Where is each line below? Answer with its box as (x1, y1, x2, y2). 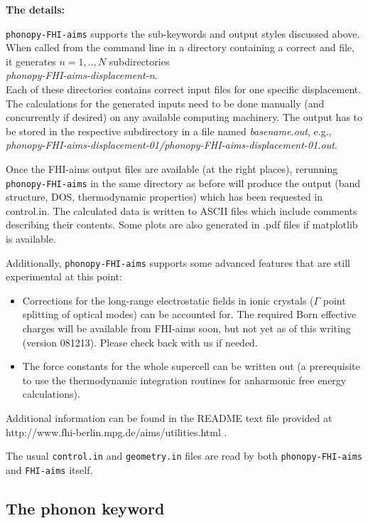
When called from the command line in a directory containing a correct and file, (6, 40, 355, 55)
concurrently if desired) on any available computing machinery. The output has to (6, 110, 363, 125)
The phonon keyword (6, 497, 165, 519)
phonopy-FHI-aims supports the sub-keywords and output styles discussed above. (6, 26, 360, 41)
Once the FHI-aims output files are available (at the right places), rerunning (6, 162, 338, 176)
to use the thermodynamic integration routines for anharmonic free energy (22, 372, 347, 387)
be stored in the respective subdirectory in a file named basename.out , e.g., (6, 123, 332, 138)
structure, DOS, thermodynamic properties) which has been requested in (6, 189, 323, 204)
